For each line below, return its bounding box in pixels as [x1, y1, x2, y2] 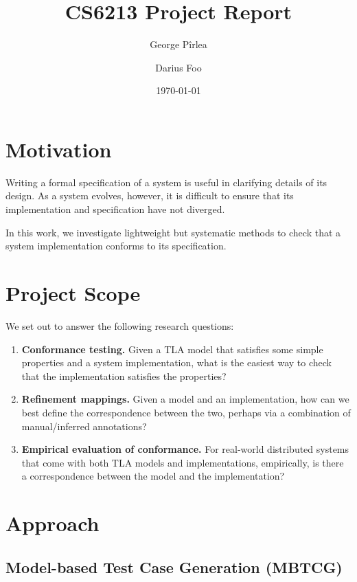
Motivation [5, 135, 112, 163]
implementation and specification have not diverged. [5, 202, 225, 216]
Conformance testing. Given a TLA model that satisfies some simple [21, 342, 323, 356]
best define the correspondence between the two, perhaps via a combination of [21, 405, 351, 419]
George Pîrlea [150, 37, 207, 52]
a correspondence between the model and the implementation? [21, 469, 285, 483]
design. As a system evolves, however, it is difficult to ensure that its [5, 188, 294, 203]
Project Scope [5, 279, 141, 306]
